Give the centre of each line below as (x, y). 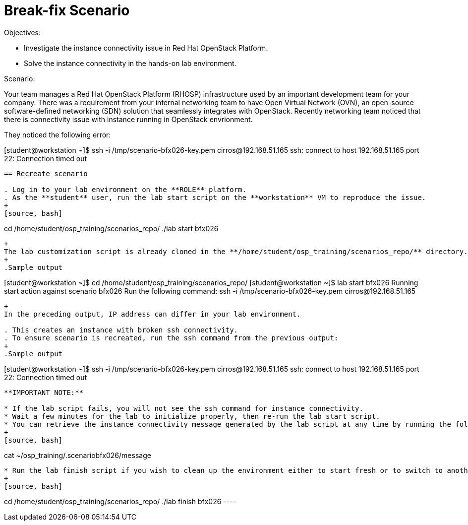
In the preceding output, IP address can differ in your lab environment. (152, 314)
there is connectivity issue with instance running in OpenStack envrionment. (128, 119)
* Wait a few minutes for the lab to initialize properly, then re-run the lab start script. (192, 416)
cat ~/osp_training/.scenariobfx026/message (78, 455)
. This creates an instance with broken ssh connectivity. (121, 330)
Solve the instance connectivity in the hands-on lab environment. (130, 63)
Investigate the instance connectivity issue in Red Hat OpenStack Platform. (146, 48)
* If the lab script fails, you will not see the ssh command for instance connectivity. (184, 408)
